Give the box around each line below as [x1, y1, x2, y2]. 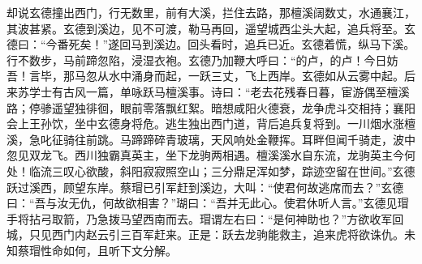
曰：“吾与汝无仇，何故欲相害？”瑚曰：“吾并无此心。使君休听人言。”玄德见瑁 [6, 194, 409, 211]
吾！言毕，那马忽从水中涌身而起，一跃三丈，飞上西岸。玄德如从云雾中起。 [6, 67, 404, 84]
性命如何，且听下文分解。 [40, 241, 177, 258]
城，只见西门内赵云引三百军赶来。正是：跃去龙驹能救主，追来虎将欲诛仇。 [6, 226, 404, 243]
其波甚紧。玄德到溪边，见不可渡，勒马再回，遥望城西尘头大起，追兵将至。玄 [6, 19, 416, 36]
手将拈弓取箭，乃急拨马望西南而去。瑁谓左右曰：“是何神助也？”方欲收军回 [6, 210, 404, 227]
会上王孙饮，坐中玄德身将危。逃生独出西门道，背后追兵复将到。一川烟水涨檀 [6, 115, 416, 132]
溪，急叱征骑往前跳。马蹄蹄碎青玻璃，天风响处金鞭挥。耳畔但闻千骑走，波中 [6, 130, 416, 147]
